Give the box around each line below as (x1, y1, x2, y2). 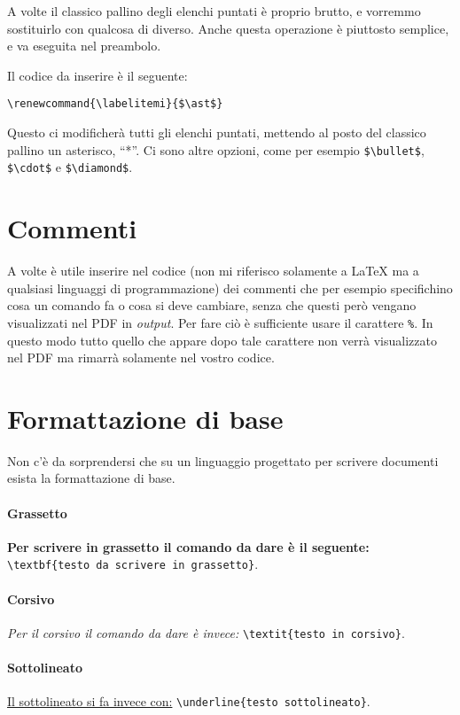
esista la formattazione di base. (7, 469, 175, 487)
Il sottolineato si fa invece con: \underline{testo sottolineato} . (7, 692, 370, 711)
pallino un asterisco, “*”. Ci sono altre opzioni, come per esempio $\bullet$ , (7, 140, 425, 159)
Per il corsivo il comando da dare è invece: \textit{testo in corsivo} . (7, 623, 405, 641)
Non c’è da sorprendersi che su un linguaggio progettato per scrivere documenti (7, 451, 439, 470)
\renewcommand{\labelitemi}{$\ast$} (7, 97, 223, 111)
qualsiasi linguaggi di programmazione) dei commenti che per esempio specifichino (7, 278, 453, 297)
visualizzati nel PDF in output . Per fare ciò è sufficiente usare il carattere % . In (7, 313, 433, 331)
